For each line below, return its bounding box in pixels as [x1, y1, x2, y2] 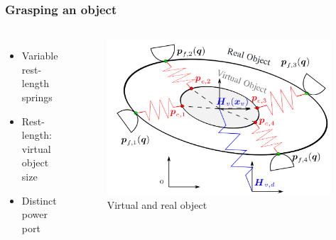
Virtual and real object [107, 198, 207, 212]
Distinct [21, 193, 57, 207]
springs [21, 90, 53, 104]
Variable [21, 48, 58, 63]
